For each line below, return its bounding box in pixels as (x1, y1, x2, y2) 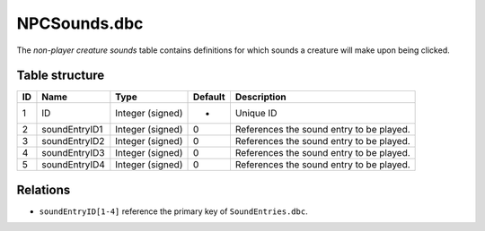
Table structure (16, 68, 105, 83)
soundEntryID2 (41, 135, 105, 148)
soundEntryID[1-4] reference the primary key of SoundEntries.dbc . (39, 206, 309, 217)
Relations (16, 182, 71, 197)
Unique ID (234, 107, 278, 120)
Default (192, 90, 225, 103)
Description (234, 90, 287, 103)
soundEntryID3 (41, 147, 105, 159)
